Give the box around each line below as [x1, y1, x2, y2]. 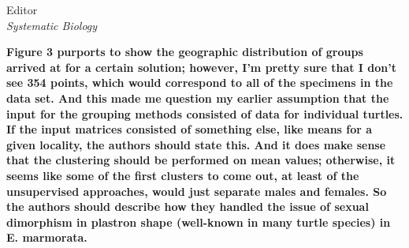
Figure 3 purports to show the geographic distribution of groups [6, 43, 363, 60]
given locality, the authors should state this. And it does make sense [6, 136, 386, 152]
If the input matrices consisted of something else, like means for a [6, 121, 373, 137]
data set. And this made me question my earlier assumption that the [6, 89, 389, 106]
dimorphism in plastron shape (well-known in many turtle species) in [6, 213, 391, 230]
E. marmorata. [6, 229, 87, 246]
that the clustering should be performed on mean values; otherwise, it [6, 152, 396, 168]
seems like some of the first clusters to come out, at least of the [6, 167, 359, 183]
